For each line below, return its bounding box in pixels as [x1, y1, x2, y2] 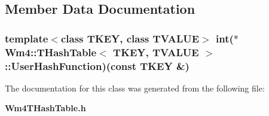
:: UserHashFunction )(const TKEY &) [5, 58, 189, 73]
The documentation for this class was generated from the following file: [5, 81, 265, 94]
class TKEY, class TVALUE [60, 30, 200, 45]
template [5, 30, 48, 45]
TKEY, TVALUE [113, 44, 199, 59]
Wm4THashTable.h [5, 102, 86, 114]
